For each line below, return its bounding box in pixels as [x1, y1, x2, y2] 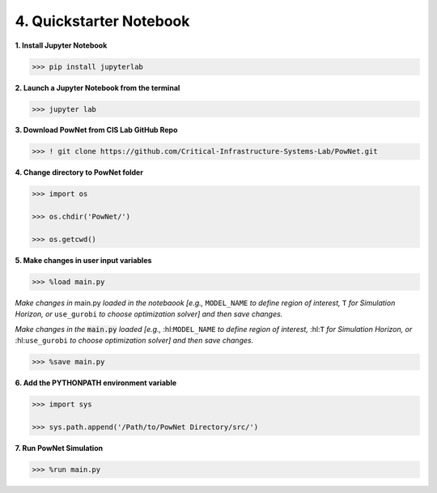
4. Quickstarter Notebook [15, 12, 190, 30]
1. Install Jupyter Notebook [15, 40, 108, 50]
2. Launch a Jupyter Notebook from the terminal [15, 83, 180, 92]
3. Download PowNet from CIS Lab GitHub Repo [15, 125, 178, 135]
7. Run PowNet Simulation [15, 443, 104, 453]
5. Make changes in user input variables [15, 255, 152, 265]
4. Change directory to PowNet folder [15, 168, 143, 177]
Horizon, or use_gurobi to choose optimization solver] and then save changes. [15, 309, 283, 319]
